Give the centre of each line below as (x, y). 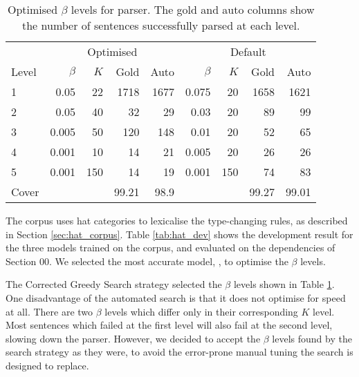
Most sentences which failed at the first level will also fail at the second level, (169, 325)
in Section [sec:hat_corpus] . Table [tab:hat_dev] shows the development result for (179, 234)
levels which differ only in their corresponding (201, 311)
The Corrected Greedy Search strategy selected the (114, 284)
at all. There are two (49, 311)
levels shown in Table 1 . (284, 284)
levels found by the (312, 338)
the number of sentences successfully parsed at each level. (161, 25)
